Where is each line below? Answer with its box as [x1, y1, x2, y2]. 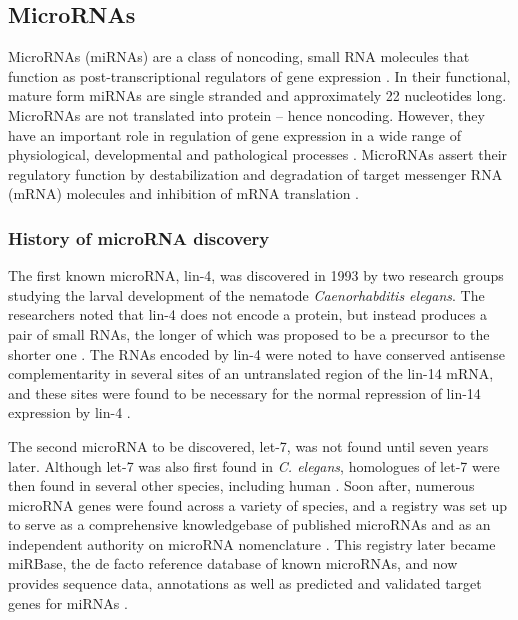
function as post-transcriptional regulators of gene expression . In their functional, [8, 65, 511, 86]
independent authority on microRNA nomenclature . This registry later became [8, 533, 496, 554]
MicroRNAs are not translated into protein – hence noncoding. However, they [8, 104, 485, 125]
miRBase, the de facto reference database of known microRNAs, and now [8, 553, 458, 574]
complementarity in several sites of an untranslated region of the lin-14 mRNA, [8, 363, 494, 384]
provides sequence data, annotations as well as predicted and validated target [8, 573, 482, 594]
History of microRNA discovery [8, 225, 270, 250]
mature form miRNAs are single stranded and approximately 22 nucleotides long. [8, 85, 507, 106]
